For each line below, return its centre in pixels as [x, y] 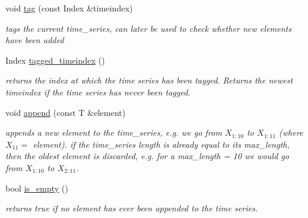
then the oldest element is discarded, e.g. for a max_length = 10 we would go [147, 156]
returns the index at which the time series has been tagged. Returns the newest [149, 80]
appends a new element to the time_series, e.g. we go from [114, 132]
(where [291, 132]
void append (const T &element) [65, 112]
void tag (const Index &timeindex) [69, 8]
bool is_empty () [37, 188]
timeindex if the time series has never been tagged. [98, 92]
